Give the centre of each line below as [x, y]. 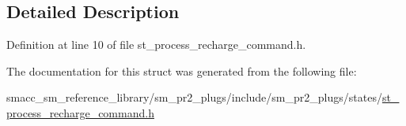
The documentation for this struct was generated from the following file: [182, 70]
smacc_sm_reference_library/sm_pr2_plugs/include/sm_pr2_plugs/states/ [194, 97]
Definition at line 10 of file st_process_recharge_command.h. [156, 44]
